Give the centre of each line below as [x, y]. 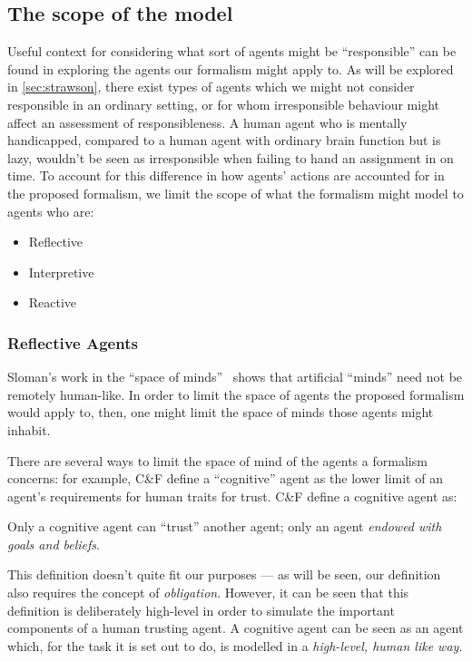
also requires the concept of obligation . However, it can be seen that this [208, 593]
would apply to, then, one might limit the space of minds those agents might [221, 412]
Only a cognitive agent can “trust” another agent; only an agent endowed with [225, 526]
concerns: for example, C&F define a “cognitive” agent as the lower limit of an [225, 478]
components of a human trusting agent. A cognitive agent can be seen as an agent [236, 628]
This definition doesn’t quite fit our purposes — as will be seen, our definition [224, 574]
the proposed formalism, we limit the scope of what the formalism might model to [236, 193]
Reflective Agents [73, 342]
